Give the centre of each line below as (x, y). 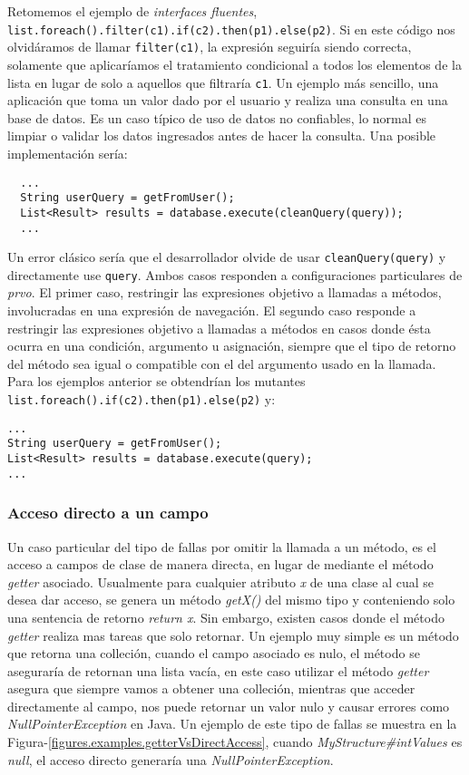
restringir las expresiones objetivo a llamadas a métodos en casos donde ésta (219, 328)
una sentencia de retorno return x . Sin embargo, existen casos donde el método (226, 617)
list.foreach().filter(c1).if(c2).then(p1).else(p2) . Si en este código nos (231, 29)
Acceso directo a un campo (108, 513)
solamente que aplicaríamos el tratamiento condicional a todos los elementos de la (234, 64)
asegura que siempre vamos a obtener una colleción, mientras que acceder (211, 688)
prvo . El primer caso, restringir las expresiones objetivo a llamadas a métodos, (225, 292)
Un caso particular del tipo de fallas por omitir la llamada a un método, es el (222, 546)
